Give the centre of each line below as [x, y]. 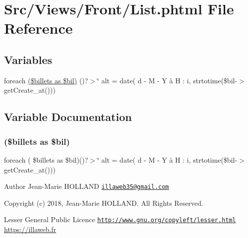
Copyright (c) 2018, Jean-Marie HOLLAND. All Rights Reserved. [104, 203]
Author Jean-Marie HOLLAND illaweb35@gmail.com [87, 186]
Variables [28, 59]
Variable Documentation [68, 117]
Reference [38, 28]
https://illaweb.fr [30, 229]
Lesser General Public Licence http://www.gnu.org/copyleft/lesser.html [120, 219]
